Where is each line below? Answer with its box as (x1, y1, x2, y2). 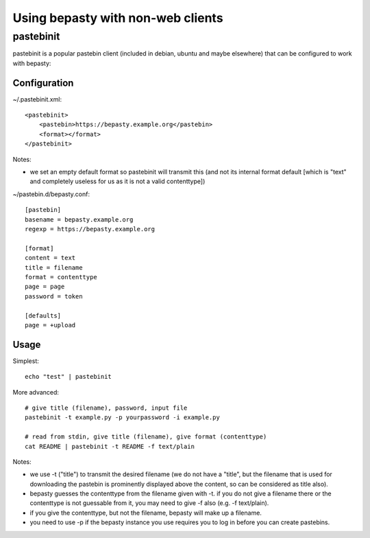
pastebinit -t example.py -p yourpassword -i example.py (25, 414, 221, 421)
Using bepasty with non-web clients (12, 10, 223, 25)
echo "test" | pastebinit (25, 373, 112, 381)
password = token (25, 292, 83, 300)
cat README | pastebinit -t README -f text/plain (25, 443, 195, 450)
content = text (25, 254, 76, 262)
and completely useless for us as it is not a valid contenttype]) (29, 177, 206, 185)
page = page (25, 283, 65, 291)
